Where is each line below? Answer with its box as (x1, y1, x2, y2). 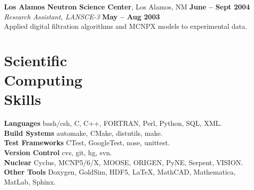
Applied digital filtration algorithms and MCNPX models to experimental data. (4, 21, 248, 31)
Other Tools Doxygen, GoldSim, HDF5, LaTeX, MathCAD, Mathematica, (4, 167, 236, 177)
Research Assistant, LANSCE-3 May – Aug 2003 (4, 11, 160, 21)
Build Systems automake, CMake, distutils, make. (4, 127, 163, 138)
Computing (4, 70, 83, 90)
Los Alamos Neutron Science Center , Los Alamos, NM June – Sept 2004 (4, 1, 250, 11)
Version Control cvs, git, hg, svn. (4, 147, 112, 158)
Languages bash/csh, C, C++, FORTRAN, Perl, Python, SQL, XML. (4, 118, 222, 128)
